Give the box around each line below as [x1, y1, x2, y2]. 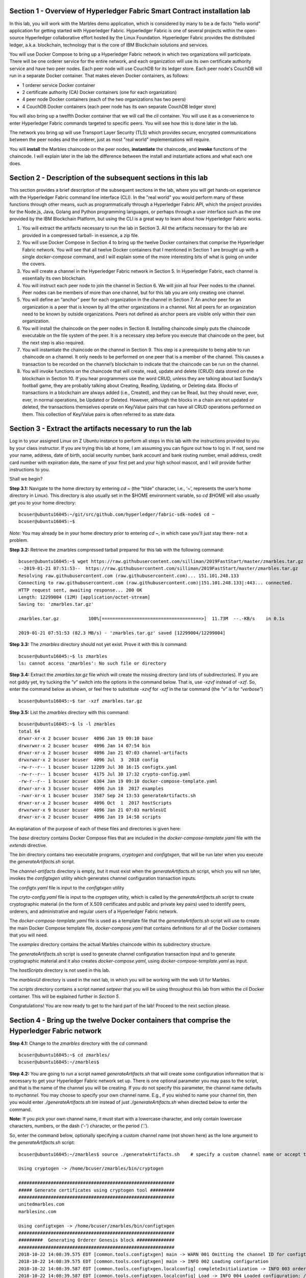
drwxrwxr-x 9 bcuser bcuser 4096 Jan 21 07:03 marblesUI [18, 807, 167, 813]
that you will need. [9, 932, 48, 938]
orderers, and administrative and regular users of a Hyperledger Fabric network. [9, 908, 178, 915]
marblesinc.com [18, 1208, 57, 1214]
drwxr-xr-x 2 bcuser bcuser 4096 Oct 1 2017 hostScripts [18, 800, 172, 806]
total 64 [18, 728, 40, 734]
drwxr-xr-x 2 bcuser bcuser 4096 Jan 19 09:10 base [18, 736, 153, 741]
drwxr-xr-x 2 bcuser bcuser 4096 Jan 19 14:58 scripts [18, 814, 161, 820]
